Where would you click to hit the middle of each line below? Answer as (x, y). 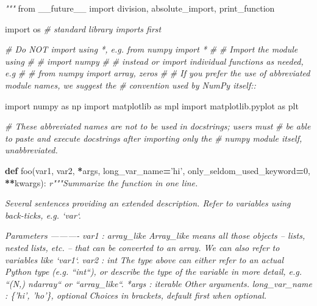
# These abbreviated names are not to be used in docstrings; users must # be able (158, 126)
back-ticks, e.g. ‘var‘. (43, 215)
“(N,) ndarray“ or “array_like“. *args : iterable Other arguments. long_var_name (158, 283)
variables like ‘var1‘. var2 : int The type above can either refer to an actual (144, 259)
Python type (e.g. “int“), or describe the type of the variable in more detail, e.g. (154, 271)
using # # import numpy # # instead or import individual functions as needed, (154, 61)
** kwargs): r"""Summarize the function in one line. (102, 182)
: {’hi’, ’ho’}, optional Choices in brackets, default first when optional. (136, 295)
